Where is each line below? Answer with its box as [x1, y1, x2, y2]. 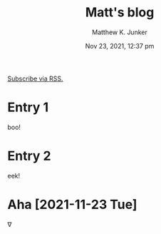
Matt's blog [85, 4, 155, 21]
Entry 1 [7, 99, 49, 116]
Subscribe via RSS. [7, 74, 63, 83]
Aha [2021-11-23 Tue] [7, 197, 137, 213]
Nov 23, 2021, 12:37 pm [85, 41, 155, 50]
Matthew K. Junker [92, 28, 147, 36]
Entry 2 [7, 148, 51, 164]
